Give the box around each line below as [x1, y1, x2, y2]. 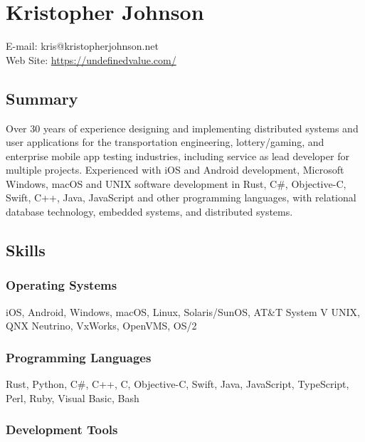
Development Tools [6, 421, 118, 438]
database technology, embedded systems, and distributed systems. [6, 204, 293, 219]
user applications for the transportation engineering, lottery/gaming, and [6, 135, 324, 149]
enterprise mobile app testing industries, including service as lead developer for [6, 148, 349, 163]
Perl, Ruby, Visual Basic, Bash [6, 390, 139, 405]
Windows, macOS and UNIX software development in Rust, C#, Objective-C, [6, 176, 347, 191]
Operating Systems [6, 276, 117, 294]
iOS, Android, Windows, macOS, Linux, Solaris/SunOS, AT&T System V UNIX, [6, 304, 360, 319]
